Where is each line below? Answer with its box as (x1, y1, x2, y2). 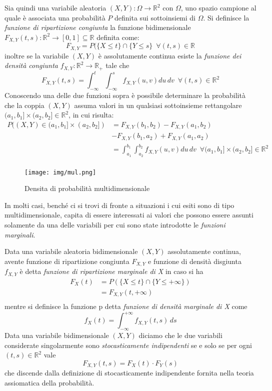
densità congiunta (4, 60, 58, 70)
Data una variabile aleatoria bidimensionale (4, 246, 138, 256)
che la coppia (4, 99, 44, 110)
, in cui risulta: (68, 109, 114, 120)
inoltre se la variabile (4, 50, 69, 60)
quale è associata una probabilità (4, 12, 105, 22)
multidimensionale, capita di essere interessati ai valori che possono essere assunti (4, 209, 253, 220)
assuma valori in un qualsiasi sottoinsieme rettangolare (74, 99, 242, 110)
